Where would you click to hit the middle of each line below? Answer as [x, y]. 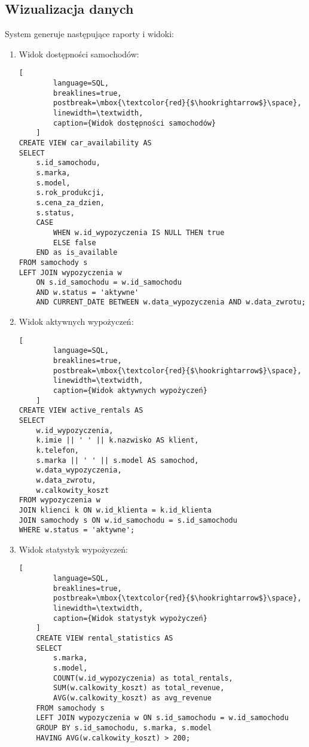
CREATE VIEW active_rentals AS [81, 411]
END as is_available [77, 253]
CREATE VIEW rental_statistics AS [105, 638]
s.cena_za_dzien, [70, 202]
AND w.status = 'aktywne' [88, 292]
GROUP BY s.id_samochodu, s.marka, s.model [124, 728]
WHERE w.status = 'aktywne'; [77, 530]
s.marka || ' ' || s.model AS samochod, [117, 460]
